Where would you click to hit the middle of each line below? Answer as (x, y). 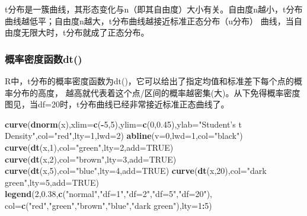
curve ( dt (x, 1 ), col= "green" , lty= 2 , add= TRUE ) (89, 147)
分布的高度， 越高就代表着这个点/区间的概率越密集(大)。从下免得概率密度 (156, 92)
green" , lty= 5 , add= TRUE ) (52, 182)
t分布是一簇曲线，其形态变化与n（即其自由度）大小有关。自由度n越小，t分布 (154, 9)
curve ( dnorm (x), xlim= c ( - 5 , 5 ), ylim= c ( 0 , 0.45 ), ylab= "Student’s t (123, 124)
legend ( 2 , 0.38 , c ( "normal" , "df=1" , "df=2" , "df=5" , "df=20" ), (108, 194)
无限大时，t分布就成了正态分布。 (85, 32)
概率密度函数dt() (44, 58)
